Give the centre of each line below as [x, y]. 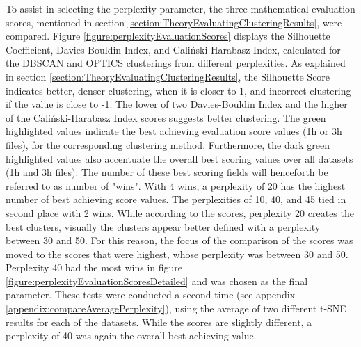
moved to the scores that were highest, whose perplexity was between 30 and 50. [177, 253]
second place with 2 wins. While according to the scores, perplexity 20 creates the [180, 212]
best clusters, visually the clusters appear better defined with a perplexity [163, 226]
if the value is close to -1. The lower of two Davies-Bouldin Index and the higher [177, 104]
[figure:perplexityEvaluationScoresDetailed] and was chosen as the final [157, 281]
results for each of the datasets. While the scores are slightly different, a [159, 322]
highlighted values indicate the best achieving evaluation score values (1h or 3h [174, 131]
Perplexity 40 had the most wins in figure [94, 267]
